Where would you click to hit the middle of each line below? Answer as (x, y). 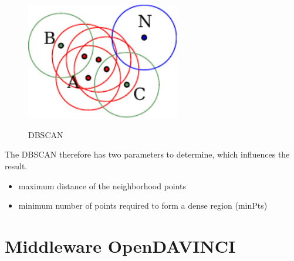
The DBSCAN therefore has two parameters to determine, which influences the (147, 154)
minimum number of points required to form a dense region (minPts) (143, 205)
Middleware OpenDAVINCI (120, 245)
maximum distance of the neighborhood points (102, 185)
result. (16, 165)
